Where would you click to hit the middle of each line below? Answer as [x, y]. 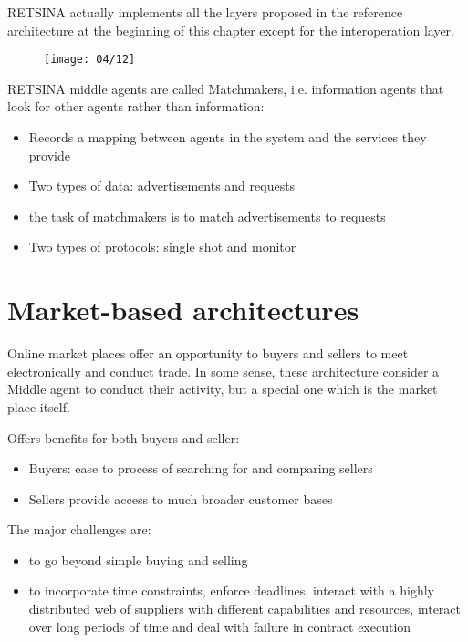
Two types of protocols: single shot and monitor [162, 247]
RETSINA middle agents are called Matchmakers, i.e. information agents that [226, 88]
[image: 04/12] [90, 60]
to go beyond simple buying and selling [138, 559]
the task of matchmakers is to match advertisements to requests [207, 216]
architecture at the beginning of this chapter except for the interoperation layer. [231, 30]
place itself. [39, 406]
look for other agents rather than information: [136, 106]
